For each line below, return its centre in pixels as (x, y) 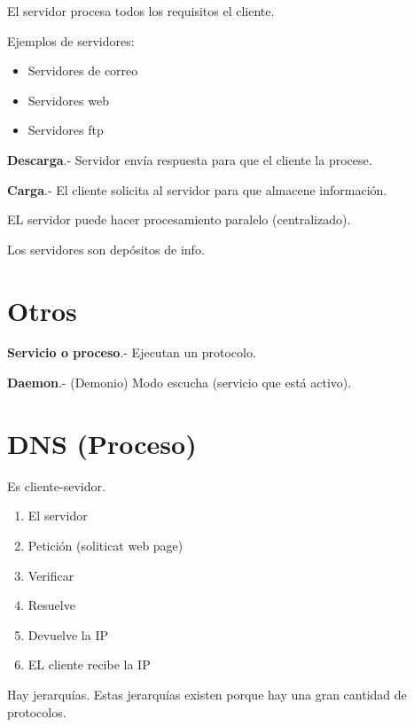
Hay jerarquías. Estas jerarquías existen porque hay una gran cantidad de (207, 694)
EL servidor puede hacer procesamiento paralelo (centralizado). (179, 219)
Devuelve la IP (68, 634)
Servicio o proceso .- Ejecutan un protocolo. (132, 352)
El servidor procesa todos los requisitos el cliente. (141, 11)
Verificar (51, 575)
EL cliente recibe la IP (89, 664)
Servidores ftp (66, 130)
